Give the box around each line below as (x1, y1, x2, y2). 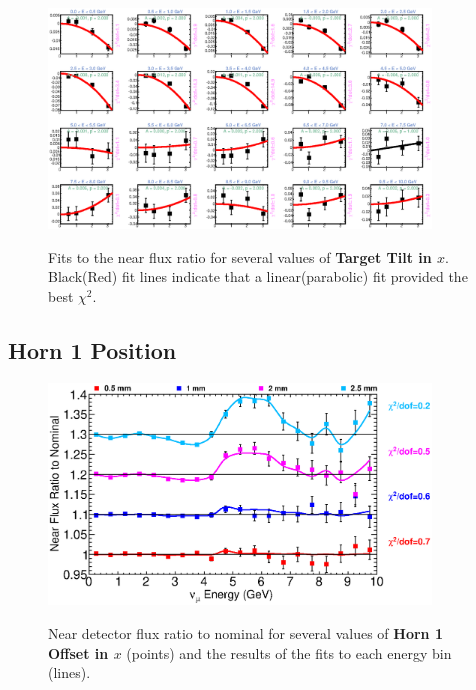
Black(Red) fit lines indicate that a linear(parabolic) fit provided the (48, 266, 468, 287)
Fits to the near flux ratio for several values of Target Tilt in (48, 246, 432, 267)
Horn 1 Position (8, 335, 177, 366)
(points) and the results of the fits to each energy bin (126, 642, 452, 663)
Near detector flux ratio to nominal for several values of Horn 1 (48, 623, 443, 643)
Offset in (48, 642, 109, 663)
